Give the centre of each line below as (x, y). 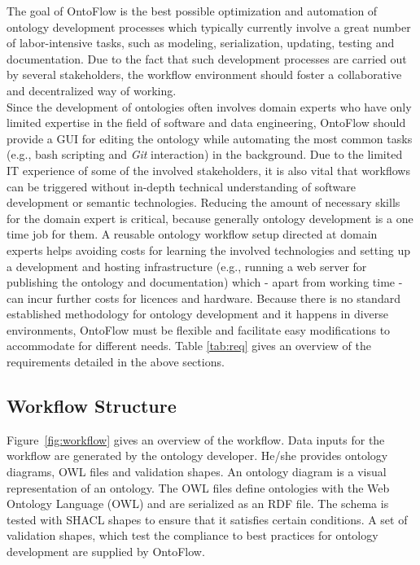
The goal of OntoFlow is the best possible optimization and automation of (192, 11)
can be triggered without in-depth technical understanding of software (181, 186)
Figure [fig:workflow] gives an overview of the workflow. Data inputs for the (196, 439)
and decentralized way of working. (92, 90)
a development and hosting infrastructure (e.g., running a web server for (187, 266)
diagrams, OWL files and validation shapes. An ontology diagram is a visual (197, 472)
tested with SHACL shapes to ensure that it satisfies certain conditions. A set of (207, 519)
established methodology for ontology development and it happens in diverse (198, 314)
